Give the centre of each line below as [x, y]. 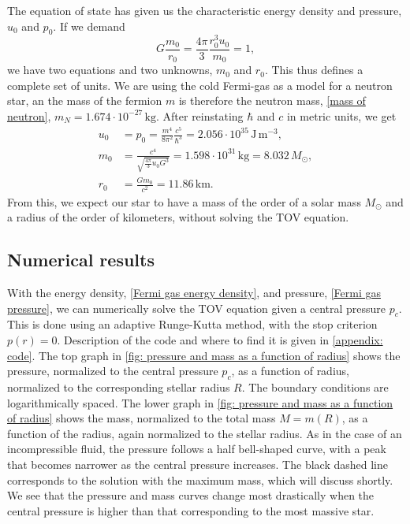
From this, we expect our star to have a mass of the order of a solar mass [184, 201]
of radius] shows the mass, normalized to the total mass [142, 418]
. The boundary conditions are [315, 386]
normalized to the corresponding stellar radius [119, 386]
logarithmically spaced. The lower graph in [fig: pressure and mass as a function [200, 402]
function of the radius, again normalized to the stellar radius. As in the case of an [205, 433]
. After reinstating [199, 115]
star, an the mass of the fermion [85, 100]
